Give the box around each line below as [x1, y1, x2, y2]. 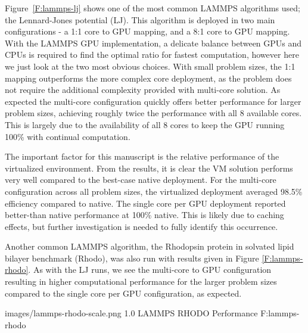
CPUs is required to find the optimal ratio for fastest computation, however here [5, 48, 299, 61]
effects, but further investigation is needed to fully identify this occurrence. [5, 220, 278, 232]
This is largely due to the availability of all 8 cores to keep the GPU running [5, 118, 285, 130]
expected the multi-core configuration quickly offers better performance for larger [5, 95, 301, 107]
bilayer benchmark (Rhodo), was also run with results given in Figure [5, 251, 259, 264]
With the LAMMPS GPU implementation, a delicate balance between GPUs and [5, 36, 302, 49]
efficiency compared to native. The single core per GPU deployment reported [5, 197, 286, 209]
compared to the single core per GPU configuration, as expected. [5, 287, 242, 299]
